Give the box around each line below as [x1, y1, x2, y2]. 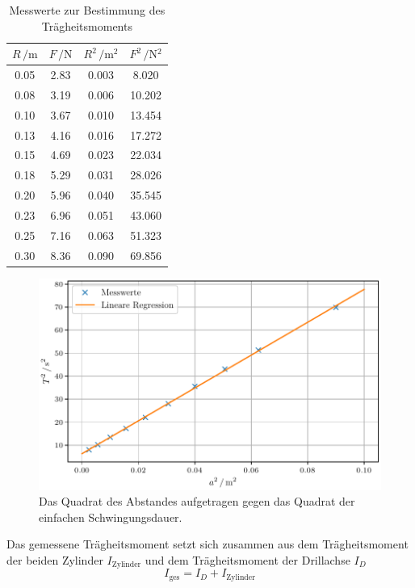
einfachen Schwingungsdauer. [39, 508, 182, 525]
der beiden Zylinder [6, 551, 103, 568]
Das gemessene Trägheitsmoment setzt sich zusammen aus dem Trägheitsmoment [6, 535, 409, 552]
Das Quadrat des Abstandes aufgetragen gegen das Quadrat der [39, 493, 355, 510]
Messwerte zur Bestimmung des [9, 2, 166, 18]
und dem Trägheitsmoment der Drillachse [145, 551, 350, 568]
